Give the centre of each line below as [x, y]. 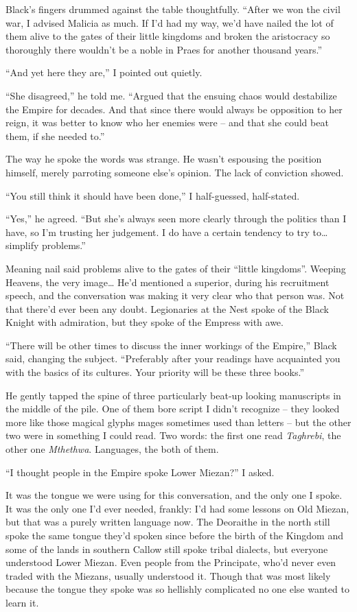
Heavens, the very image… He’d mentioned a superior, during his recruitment [168, 282]
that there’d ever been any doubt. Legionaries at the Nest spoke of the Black [167, 308]
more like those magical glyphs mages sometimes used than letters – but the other [178, 422]
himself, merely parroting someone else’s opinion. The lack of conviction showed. [175, 172]
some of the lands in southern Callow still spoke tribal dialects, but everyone [167, 549]
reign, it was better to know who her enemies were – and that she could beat [167, 122]
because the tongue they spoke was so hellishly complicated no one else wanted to [177, 589]
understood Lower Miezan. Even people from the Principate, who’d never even [171, 562]
